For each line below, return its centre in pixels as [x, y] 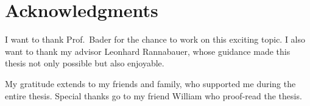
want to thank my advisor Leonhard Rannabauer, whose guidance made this [148, 51]
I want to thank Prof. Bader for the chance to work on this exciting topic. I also [155, 39]
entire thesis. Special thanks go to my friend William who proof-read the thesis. [153, 95]
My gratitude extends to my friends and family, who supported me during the [150, 83]
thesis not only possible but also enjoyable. [85, 63]
